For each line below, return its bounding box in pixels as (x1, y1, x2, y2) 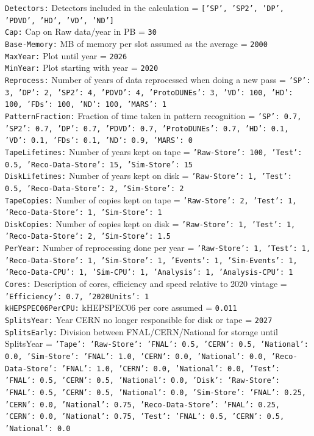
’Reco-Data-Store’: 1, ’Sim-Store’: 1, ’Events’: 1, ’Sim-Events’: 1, (5, 256, 298, 265)
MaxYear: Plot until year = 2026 (5, 49, 127, 62)
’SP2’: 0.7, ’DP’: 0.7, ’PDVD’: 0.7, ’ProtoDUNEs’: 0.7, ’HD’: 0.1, (5, 124, 289, 133)
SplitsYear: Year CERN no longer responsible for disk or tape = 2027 (5, 313, 273, 326)
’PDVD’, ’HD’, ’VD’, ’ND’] (5, 16, 114, 25)
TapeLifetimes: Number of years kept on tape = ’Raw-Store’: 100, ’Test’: (5, 145, 302, 158)
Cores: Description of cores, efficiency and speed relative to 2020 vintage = (5, 277, 287, 290)
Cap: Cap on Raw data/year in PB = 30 (5, 25, 157, 38)
